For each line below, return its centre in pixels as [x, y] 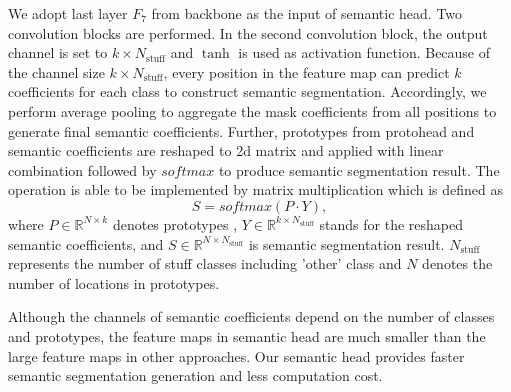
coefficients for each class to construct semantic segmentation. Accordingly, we [247, 91]
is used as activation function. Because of [364, 52]
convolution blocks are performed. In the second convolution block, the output [248, 32]
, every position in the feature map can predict [306, 71]
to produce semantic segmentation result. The [359, 169]
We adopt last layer [68, 13]
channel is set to [58, 52]
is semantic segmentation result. [346, 243]
